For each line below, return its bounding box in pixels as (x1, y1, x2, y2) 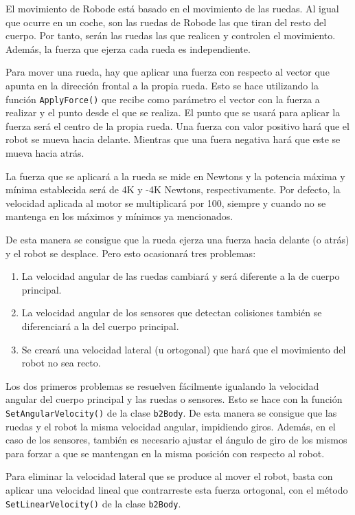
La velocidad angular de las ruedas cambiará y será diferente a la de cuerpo (21, 269, 340, 283)
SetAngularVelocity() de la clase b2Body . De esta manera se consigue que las (5, 405, 337, 419)
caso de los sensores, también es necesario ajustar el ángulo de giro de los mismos (5, 432, 347, 447)
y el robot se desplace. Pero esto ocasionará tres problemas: (5, 245, 256, 260)
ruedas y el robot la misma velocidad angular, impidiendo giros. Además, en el (5, 419, 336, 433)
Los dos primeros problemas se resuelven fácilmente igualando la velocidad (5, 378, 319, 393)
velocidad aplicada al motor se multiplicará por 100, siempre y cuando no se (5, 195, 326, 210)
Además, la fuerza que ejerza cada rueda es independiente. (5, 41, 251, 56)
